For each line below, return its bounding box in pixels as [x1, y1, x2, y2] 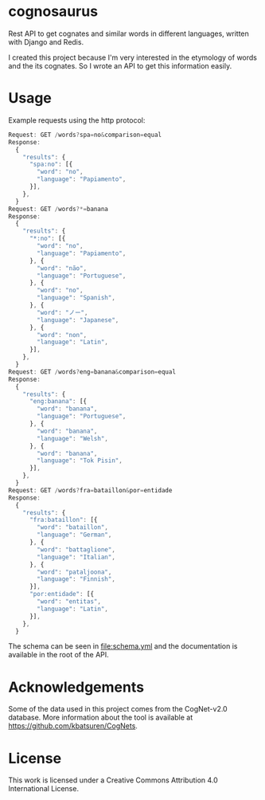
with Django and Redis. [8, 37, 84, 46]
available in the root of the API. [8, 650, 109, 660]
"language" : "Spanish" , [37, 294, 115, 302]
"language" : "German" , [37, 531, 112, 539]
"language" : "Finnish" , [37, 575, 115, 583]
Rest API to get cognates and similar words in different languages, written [8, 29, 249, 38]
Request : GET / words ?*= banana [8, 205, 109, 213]
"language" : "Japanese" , [37, 316, 119, 324]
